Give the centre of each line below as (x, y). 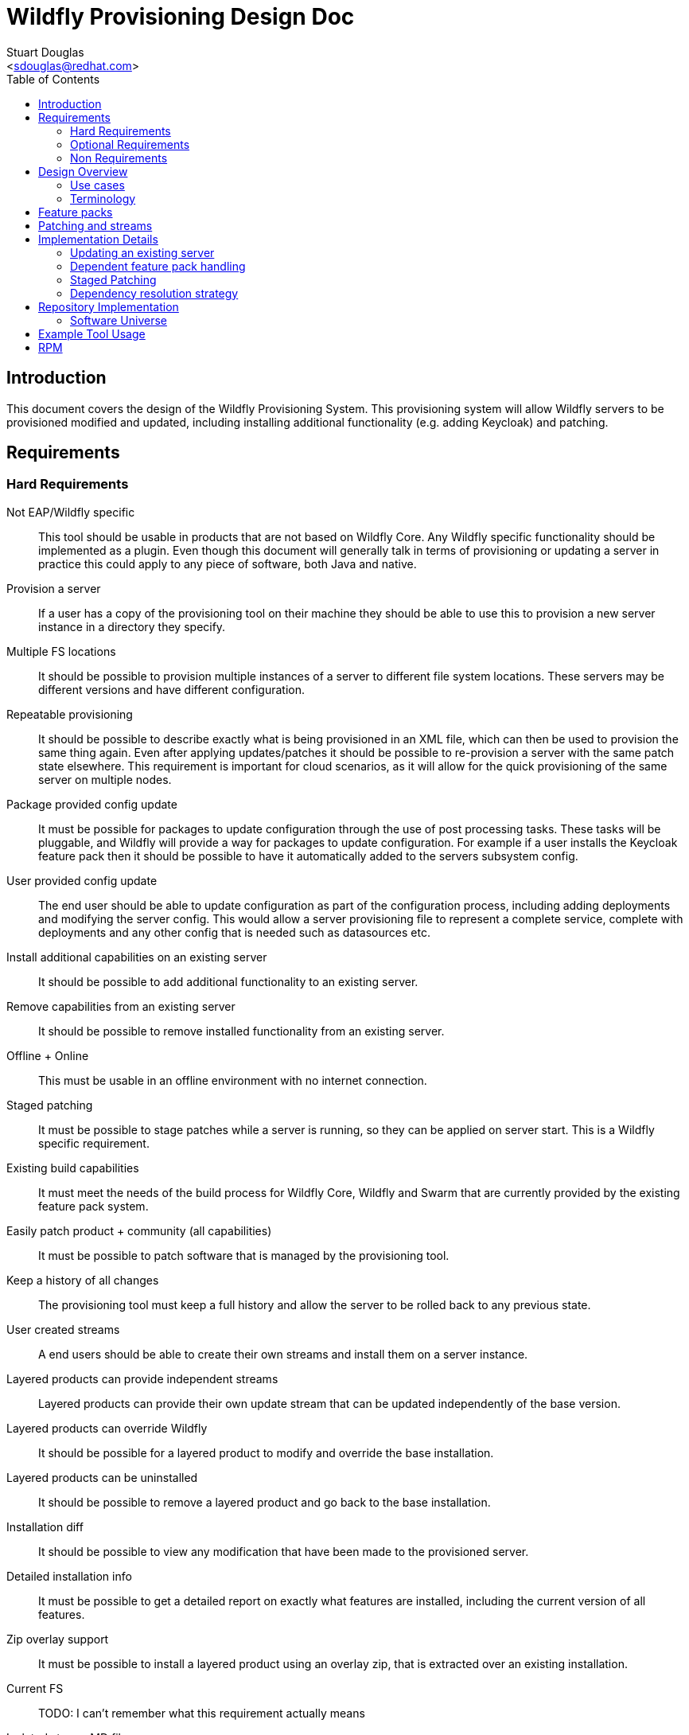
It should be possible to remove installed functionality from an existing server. (241, 1031)
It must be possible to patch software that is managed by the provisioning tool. (244, 1255)
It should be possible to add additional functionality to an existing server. (228, 981)
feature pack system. (93, 1206)
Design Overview (83, 171)
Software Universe (119, 320)
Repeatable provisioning (70, 714)
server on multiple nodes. (105, 779)
